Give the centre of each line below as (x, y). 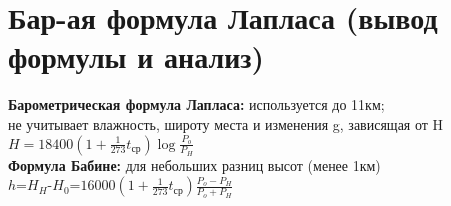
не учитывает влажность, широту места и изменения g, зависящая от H (226, 123)
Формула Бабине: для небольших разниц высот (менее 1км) (194, 164)
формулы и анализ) (136, 56)
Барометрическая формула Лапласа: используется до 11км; (196, 104)
